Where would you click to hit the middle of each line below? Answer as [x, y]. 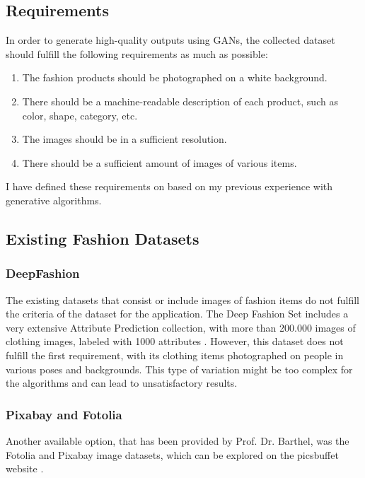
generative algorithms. [54, 200]
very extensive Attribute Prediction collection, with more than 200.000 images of [181, 327]
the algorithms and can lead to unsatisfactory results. [122, 383]
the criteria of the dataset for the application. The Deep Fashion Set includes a [177, 314]
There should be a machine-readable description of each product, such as [180, 101]
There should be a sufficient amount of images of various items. [160, 162]
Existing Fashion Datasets [103, 238]
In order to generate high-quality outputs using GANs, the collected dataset [170, 40]
